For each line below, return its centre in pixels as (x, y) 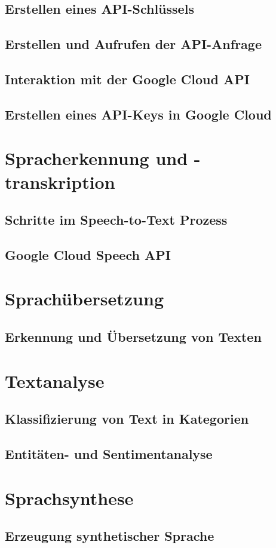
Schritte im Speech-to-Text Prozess (116, 220)
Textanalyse (55, 380)
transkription (60, 181)
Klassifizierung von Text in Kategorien (127, 419)
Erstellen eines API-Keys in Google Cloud (138, 114)
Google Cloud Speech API (88, 254)
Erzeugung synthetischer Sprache (110, 536)
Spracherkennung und (96, 158)
